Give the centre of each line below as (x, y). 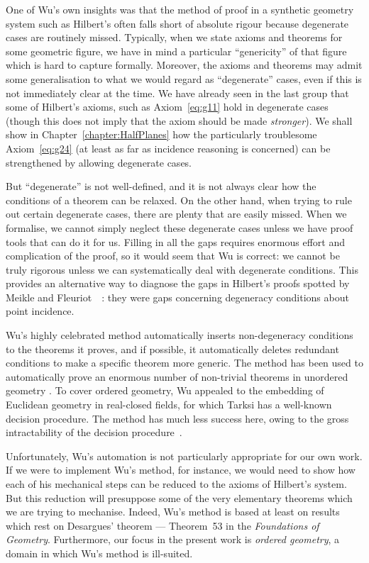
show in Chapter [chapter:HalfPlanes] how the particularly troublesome (161, 134)
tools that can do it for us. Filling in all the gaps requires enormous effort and (175, 241)
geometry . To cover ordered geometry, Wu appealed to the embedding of (165, 390)
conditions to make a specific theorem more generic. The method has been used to (184, 363)
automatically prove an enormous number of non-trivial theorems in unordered (177, 376)
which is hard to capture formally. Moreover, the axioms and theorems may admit (184, 65)
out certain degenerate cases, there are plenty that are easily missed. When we (176, 214)
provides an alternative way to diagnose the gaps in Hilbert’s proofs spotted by (178, 283)
